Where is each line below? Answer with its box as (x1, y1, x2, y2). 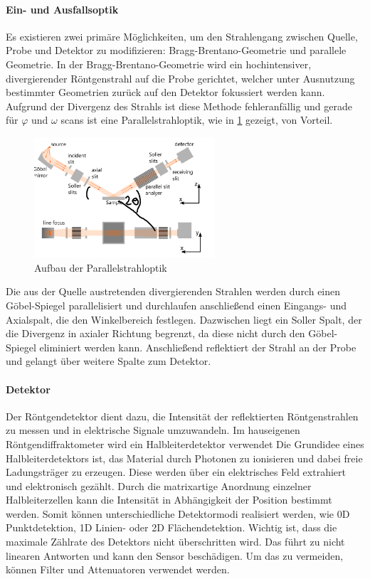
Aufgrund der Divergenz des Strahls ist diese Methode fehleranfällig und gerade (6, 98, 352, 113)
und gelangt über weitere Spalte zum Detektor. (6, 354, 211, 368)
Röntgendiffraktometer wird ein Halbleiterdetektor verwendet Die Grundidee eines (6, 436, 364, 451)
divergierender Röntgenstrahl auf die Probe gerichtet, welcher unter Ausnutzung (6, 70, 355, 85)
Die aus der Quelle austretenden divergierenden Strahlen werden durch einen (6, 284, 341, 299)
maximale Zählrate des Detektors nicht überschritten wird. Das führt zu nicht (6, 534, 345, 549)
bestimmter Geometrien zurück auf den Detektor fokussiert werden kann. (6, 85, 325, 100)
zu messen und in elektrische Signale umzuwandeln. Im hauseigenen (6, 423, 300, 437)
